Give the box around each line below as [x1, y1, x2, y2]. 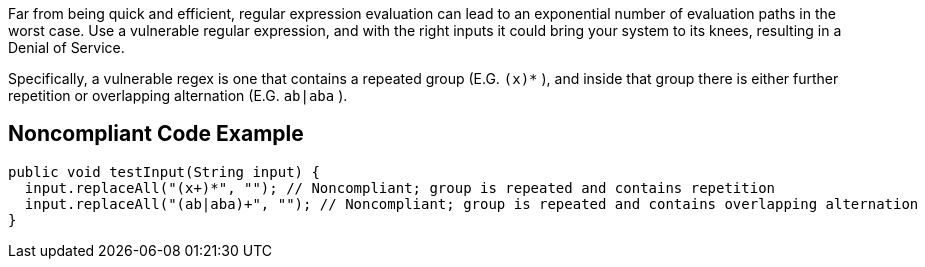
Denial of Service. [8, 39, 125, 56]
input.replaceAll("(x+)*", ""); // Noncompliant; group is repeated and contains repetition [24, 179, 776, 196]
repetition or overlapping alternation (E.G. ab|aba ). [8, 87, 348, 104]
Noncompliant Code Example [8, 121, 304, 147]
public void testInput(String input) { [8, 163, 320, 180]
